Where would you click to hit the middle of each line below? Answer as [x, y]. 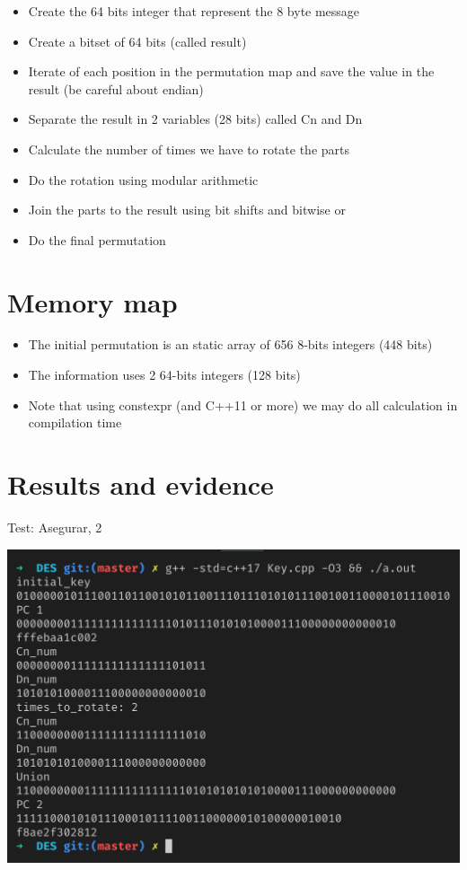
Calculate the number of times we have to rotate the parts [189, 149]
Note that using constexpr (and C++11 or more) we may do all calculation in [243, 404]
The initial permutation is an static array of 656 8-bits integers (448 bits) [230, 344]
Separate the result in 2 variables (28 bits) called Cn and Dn [195, 119]
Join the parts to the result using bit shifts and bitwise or [187, 210]
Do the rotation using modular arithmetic [143, 179]
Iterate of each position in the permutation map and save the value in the [231, 71]
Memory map [93, 301]
